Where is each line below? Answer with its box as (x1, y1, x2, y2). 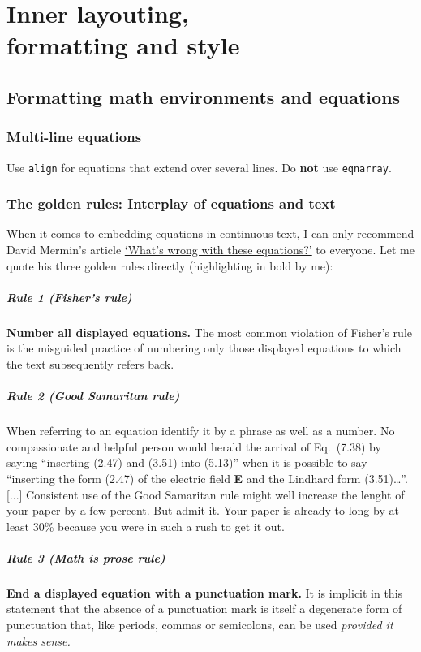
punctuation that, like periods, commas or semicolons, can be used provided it (6, 616, 393, 633)
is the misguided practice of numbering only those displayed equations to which (6, 339, 402, 356)
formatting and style (6, 28, 240, 62)
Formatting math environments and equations (6, 84, 401, 109)
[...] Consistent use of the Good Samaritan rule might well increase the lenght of (6, 486, 405, 503)
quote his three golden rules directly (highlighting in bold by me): (6, 257, 333, 274)
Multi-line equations (6, 127, 142, 147)
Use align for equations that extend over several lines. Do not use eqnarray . (6, 158, 392, 175)
